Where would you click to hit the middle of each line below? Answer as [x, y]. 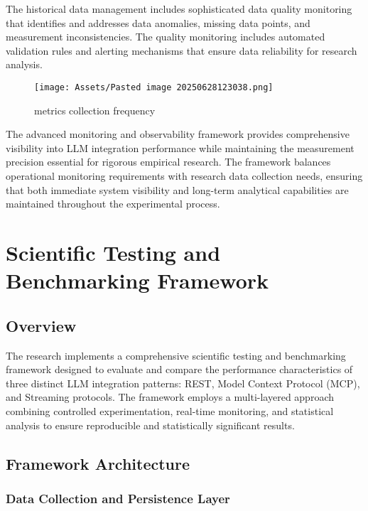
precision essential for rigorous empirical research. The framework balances [168, 162]
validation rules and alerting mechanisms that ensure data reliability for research [182, 50]
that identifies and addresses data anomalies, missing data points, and [158, 22]
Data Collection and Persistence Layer [118, 498]
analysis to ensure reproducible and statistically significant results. [150, 425]
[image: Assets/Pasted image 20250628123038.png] [154, 87]
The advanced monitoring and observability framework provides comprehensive [178, 134]
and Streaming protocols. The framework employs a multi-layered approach [170, 397]
